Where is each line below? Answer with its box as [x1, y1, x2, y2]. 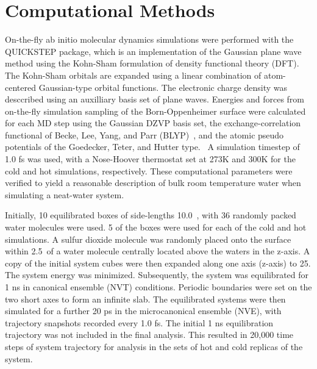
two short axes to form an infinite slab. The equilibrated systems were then [5, 292, 286, 305]
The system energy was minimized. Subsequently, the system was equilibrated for [5, 268, 309, 281]
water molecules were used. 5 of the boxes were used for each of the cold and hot [5, 221, 307, 234]
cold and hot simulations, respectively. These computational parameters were [5, 164, 293, 177]
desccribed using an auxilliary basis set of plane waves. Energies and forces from [5, 93, 304, 106]
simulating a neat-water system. [5, 188, 124, 201]
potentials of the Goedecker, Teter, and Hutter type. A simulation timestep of [5, 140, 300, 153]
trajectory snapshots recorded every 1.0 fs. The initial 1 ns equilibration [5, 316, 274, 329]
